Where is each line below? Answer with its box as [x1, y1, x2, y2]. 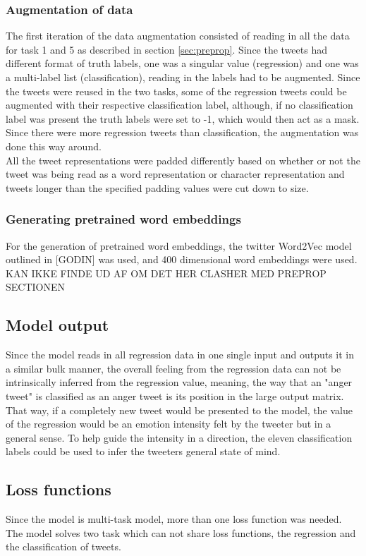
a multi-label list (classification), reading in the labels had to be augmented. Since [6, 70, 360, 84]
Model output [6, 314, 109, 336]
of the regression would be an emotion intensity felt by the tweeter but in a [6, 416, 331, 431]
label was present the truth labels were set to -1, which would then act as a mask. [6, 111, 360, 126]
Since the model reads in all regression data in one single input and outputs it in [6, 347, 355, 362]
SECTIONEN [6, 279, 66, 294]
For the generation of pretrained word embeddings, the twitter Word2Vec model [6, 238, 352, 253]
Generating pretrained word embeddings [6, 210, 241, 228]
